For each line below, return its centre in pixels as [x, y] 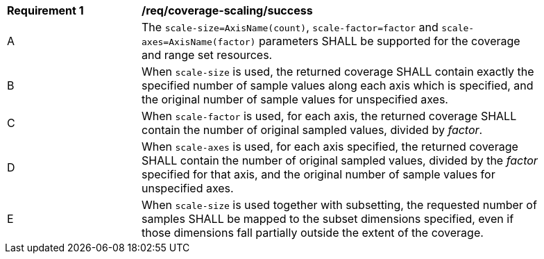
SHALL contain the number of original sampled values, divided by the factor [340, 160]
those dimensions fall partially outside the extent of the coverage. [313, 233]
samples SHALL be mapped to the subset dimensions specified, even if [328, 219]
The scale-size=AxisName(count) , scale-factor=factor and [290, 27]
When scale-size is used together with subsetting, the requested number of [339, 205]
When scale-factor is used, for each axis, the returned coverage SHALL [329, 116]
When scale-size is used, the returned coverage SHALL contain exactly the [338, 72]
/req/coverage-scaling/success [227, 10]
